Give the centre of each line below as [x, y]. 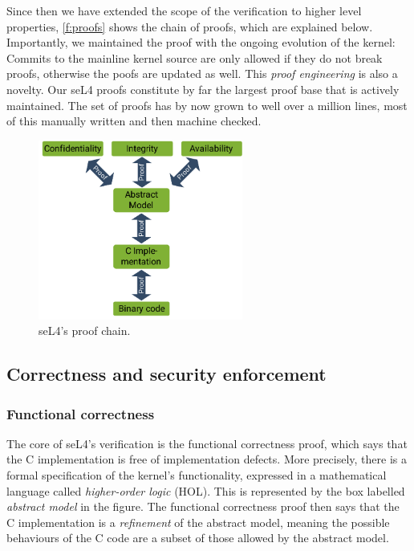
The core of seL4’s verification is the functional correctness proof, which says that [207, 443]
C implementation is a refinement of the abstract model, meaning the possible [198, 522]
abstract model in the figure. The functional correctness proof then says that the [203, 506]
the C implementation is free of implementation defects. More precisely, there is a [207, 459]
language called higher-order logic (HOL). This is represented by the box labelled [206, 490]
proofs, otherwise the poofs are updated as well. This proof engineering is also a [202, 73]
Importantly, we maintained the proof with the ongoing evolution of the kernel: [201, 42]
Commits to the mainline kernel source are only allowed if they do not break [195, 57]
